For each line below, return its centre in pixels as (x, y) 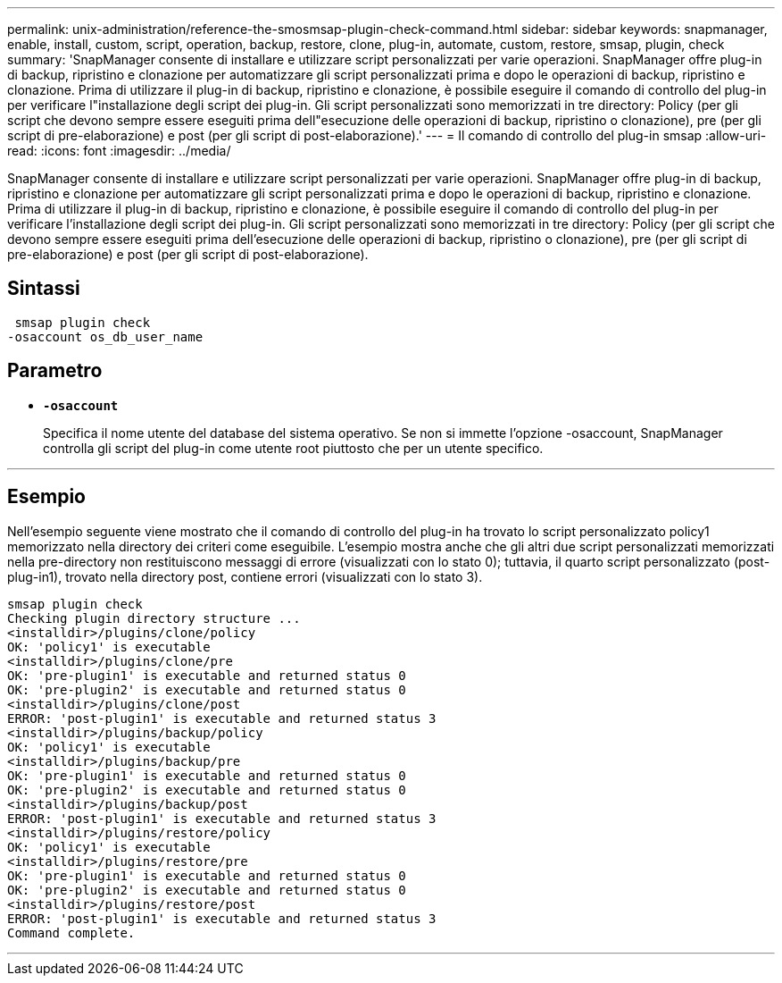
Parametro (55, 371)
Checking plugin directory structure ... (154, 618)
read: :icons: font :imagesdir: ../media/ (119, 151)
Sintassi (44, 289)
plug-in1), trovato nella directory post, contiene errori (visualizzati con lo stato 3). (245, 576)
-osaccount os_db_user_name (105, 336)
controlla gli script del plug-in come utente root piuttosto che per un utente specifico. (293, 448)
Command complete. (71, 933)
